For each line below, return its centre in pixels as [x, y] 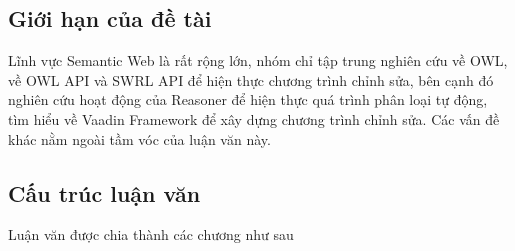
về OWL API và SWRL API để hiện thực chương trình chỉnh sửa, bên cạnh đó [251, 79]
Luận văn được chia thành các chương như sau [151, 234]
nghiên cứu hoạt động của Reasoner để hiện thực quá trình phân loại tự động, [248, 99]
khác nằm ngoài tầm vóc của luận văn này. [139, 138]
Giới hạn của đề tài [110, 18]
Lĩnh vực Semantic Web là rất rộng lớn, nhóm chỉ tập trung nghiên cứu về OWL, [258, 60]
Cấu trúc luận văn [104, 192]
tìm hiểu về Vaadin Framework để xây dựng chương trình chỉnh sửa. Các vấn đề [254, 118]
